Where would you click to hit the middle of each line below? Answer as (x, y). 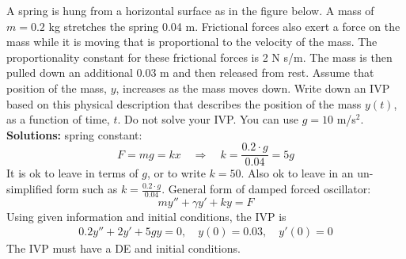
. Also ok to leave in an (297, 173)
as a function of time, (58, 119)
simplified (30, 189)
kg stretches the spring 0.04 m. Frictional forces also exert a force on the (224, 26)
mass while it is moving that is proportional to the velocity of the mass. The (192, 42)
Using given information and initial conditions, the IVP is (146, 216)
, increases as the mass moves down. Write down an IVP (253, 88)
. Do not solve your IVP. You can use (208, 119)
